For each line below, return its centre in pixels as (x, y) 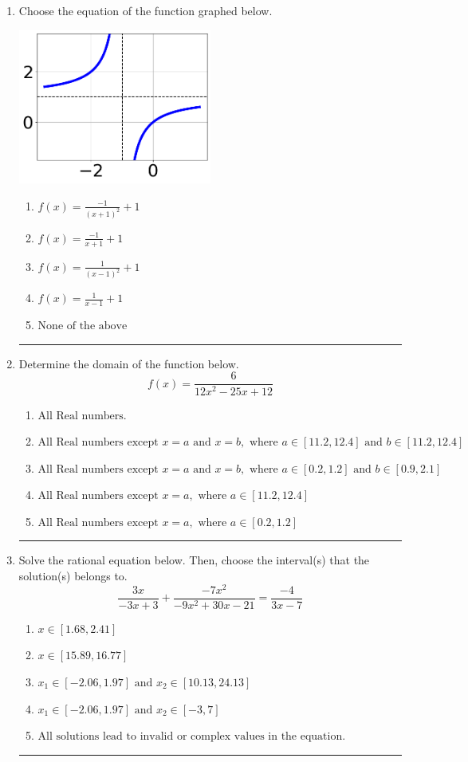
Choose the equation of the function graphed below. (146, 10)
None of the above (83, 326)
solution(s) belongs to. (73, 576)
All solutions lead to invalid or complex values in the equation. (192, 737)
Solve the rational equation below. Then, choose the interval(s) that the (194, 560)
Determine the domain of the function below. (129, 363)
